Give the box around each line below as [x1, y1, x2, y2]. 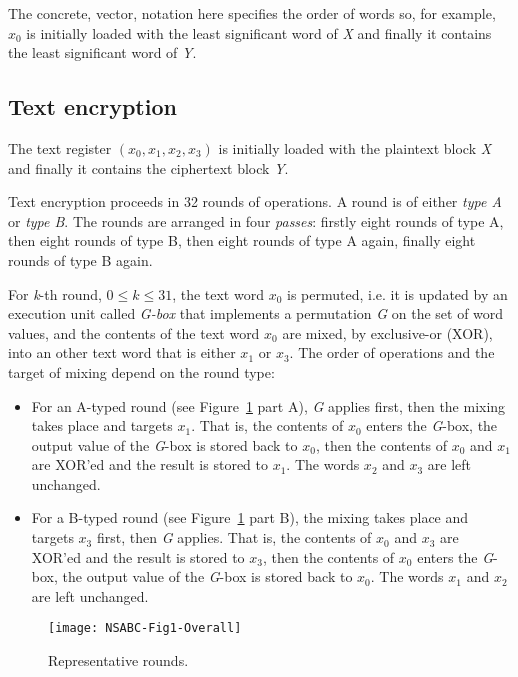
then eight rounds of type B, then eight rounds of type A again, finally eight [8, 230, 476, 251]
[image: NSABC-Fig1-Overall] [48, 621, 242, 636]
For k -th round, [8, 283, 102, 304]
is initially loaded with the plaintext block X [218, 137, 492, 158]
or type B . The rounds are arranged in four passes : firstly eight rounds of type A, [8, 210, 504, 231]
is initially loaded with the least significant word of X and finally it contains [26, 22, 492, 43]
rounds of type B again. [8, 249, 153, 270]
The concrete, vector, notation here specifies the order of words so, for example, [8, 3, 496, 23]
